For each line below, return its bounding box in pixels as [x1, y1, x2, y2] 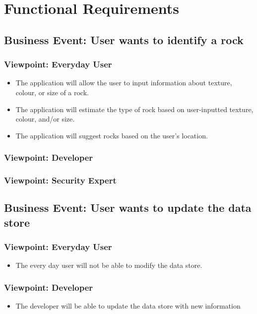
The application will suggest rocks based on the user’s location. [15, 130, 208, 140]
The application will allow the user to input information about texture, [15, 77, 232, 88]
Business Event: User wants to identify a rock [4, 32, 244, 47]
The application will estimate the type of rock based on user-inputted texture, [15, 104, 254, 114]
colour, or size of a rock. [15, 87, 89, 97]
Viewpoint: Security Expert [4, 174, 117, 187]
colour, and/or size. [15, 114, 75, 124]
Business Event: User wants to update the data [4, 200, 252, 215]
